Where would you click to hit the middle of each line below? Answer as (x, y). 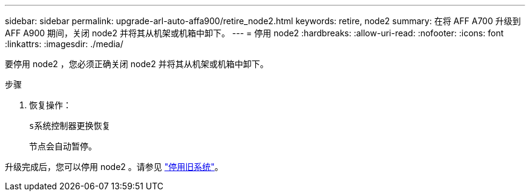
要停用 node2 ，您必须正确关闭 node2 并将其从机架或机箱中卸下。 (137, 64)
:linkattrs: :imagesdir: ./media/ (64, 44)
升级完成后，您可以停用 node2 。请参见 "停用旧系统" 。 (114, 167)
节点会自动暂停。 (63, 146)
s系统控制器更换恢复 (70, 126)
